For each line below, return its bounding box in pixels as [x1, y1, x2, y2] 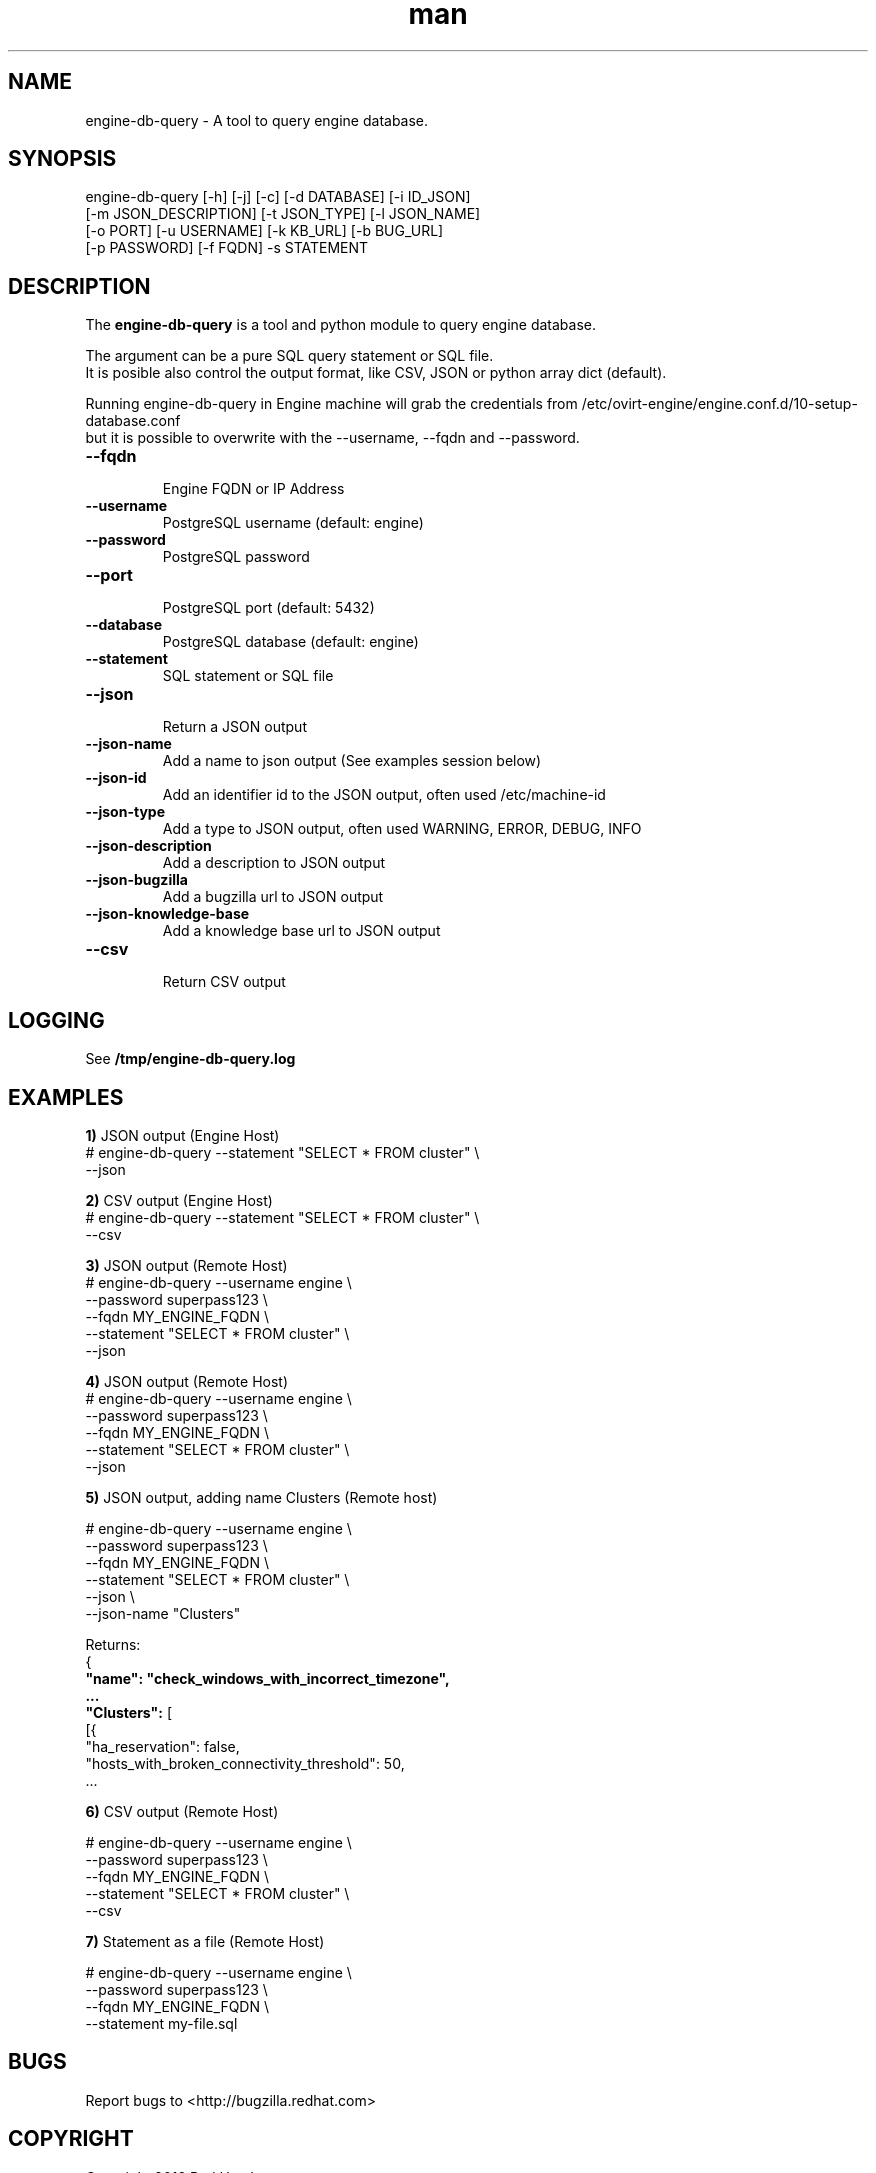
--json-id [85, 769, 147, 787]
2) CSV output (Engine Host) [85, 1191, 273, 1209]
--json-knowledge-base [85, 905, 250, 923]
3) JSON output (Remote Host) [85, 1256, 288, 1274]
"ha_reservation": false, [85, 1737, 240, 1755]
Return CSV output [162, 973, 286, 991]
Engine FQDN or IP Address [162, 480, 345, 498]
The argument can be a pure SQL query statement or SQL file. [85, 347, 494, 365]
